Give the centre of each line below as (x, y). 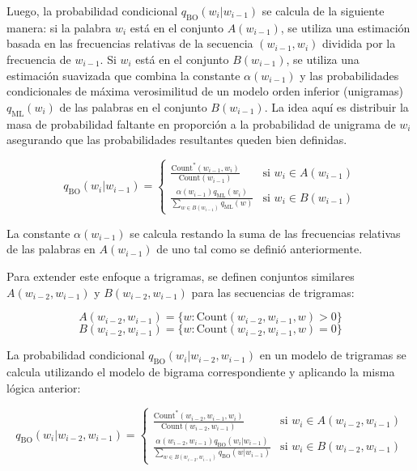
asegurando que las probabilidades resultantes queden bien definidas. (177, 140)
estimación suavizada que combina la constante (123, 75)
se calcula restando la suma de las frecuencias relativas (265, 233)
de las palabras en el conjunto (133, 106)
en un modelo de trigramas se (333, 355)
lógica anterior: (44, 387)
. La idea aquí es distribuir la (336, 106)
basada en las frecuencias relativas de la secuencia (130, 43)
